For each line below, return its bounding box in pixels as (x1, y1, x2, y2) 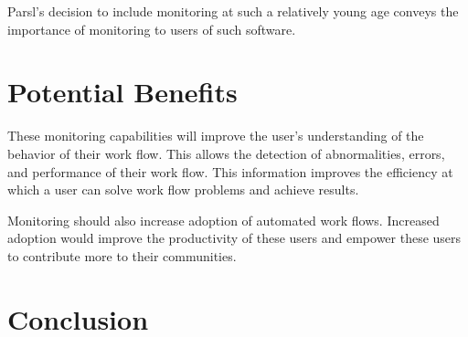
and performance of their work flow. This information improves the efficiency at (7, 162, 453, 181)
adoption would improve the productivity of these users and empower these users (7, 228, 462, 247)
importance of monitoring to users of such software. (7, 19, 296, 38)
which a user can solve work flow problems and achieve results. (7, 180, 359, 199)
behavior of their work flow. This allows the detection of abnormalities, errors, (7, 143, 445, 163)
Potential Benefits (7, 73, 238, 111)
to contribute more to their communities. (7, 246, 237, 265)
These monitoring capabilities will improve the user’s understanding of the (7, 126, 424, 145)
